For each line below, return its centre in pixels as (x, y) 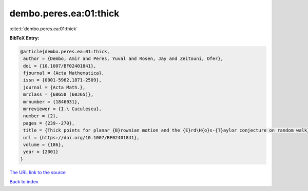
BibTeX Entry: (24, 38)
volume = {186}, (44, 145)
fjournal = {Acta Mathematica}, (64, 73)
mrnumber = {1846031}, (52, 102)
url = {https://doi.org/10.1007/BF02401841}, (81, 137)
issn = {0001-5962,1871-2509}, (63, 80)
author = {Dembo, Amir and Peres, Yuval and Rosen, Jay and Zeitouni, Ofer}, (123, 59)
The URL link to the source (38, 172)
